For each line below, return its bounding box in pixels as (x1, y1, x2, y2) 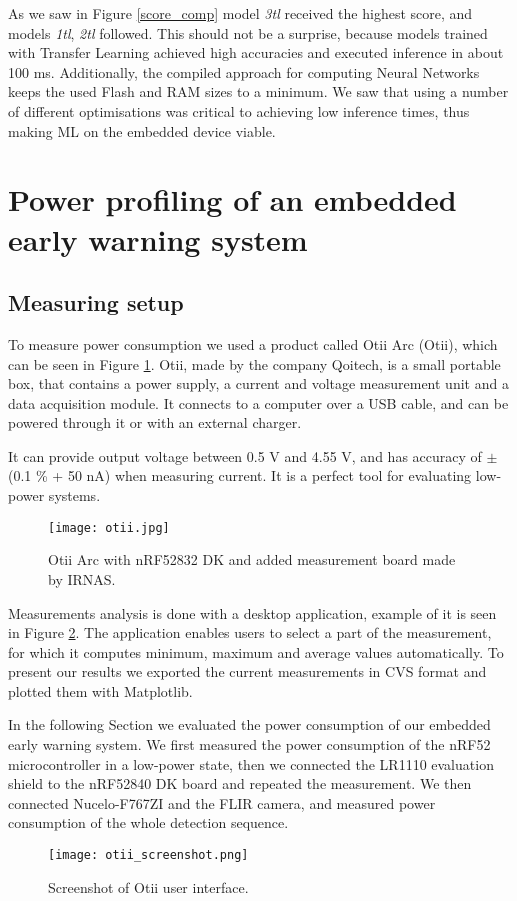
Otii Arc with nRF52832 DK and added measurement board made (48, 549, 456, 570)
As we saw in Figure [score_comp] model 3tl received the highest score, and (8, 3, 473, 23)
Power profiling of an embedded (8, 179, 457, 220)
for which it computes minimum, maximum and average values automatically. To (8, 641, 504, 662)
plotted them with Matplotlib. (8, 680, 193, 701)
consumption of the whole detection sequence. (8, 812, 289, 833)
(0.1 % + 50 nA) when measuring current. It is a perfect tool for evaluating (8, 465, 472, 486)
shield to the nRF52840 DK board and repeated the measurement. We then (8, 773, 472, 794)
